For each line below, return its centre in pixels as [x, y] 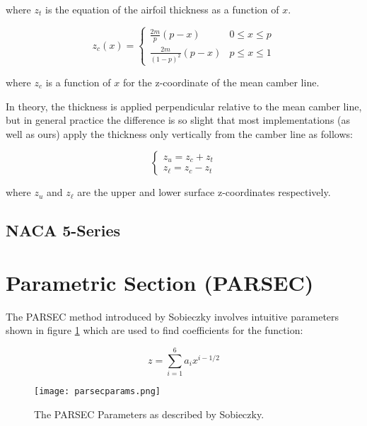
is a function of [78, 82]
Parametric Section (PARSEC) [160, 282]
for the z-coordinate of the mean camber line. [221, 82]
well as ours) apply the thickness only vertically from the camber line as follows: [179, 133]
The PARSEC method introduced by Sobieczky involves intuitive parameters [173, 316]
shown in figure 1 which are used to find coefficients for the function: [155, 330]
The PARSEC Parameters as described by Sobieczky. [149, 414]
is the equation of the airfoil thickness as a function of [162, 9]
